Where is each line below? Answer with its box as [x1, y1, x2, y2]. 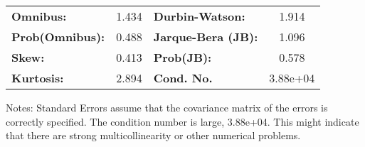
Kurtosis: [11, 70, 64, 86]
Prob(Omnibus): [11, 28, 105, 45]
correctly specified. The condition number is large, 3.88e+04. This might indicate [6, 114, 359, 129]
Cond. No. [153, 70, 213, 86]
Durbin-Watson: [153, 8, 245, 24]
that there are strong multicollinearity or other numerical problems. [6, 128, 301, 143]
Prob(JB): [153, 49, 212, 65]
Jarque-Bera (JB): [153, 28, 258, 45]
